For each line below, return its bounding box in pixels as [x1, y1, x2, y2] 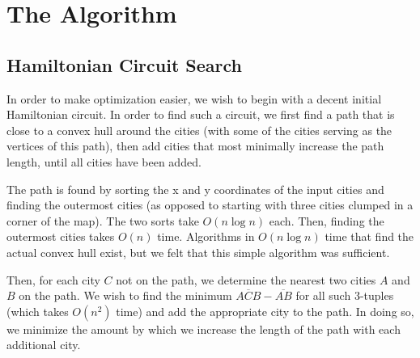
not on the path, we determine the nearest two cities [116, 271, 376, 288]
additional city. [6, 336, 81, 353]
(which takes [6, 302, 69, 319]
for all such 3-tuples [295, 287, 394, 304]
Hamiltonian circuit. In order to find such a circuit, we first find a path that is [6, 106, 395, 123]
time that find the [325, 228, 414, 245]
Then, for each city [6, 271, 100, 288]
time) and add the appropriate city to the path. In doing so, [116, 302, 414, 319]
